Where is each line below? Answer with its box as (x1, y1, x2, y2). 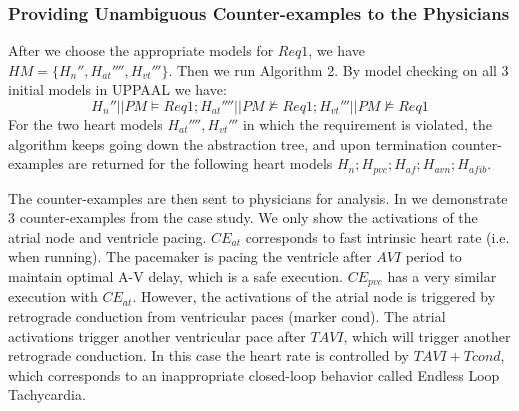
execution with (8, 286, 98, 307)
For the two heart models (8, 114, 163, 134)
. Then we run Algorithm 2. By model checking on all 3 (168, 59, 509, 80)
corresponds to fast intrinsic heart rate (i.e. (245, 226, 510, 247)
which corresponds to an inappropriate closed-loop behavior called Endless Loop (8, 364, 500, 385)
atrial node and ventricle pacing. (8, 226, 207, 247)
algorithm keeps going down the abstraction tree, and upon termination (8, 133, 448, 154)
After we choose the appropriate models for (8, 40, 274, 61)
